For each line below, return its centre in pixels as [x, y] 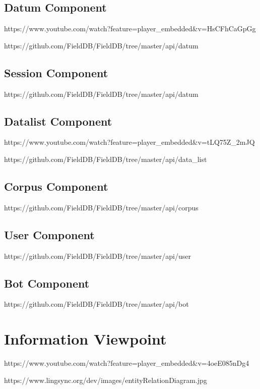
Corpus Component [56, 186]
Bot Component [47, 283]
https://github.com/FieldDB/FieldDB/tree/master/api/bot [96, 304]
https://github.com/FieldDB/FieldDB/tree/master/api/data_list [106, 159]
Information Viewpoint [85, 339]
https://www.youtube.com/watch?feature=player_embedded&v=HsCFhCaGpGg [130, 29]
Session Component [56, 72]
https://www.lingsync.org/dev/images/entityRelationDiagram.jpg [106, 380]
